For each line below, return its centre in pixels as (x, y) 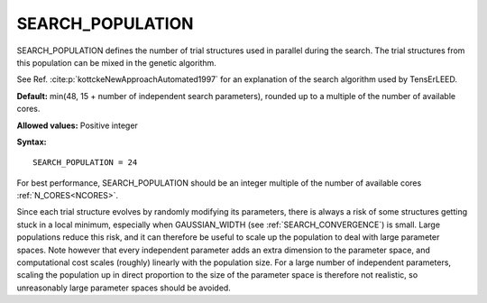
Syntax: (32, 142)
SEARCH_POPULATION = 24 (85, 163)
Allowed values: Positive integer (78, 125)
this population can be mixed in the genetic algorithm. (116, 62)
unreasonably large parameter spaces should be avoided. (124, 288)
